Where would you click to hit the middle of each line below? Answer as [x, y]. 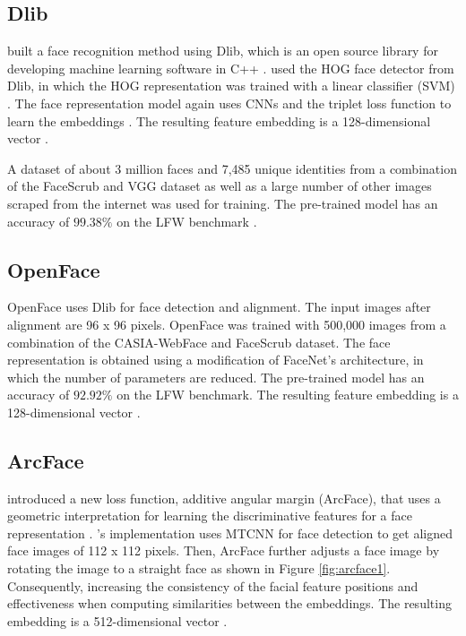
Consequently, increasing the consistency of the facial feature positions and [213, 585]
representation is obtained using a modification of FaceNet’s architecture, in [216, 360]
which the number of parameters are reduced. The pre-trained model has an [216, 377]
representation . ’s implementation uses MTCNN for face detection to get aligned [230, 533]
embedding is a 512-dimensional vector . [117, 620]
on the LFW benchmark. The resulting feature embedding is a [288, 395]
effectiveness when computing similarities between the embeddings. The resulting [229, 603]
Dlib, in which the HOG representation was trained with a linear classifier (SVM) [231, 86]
